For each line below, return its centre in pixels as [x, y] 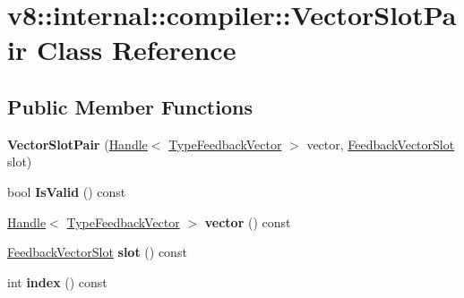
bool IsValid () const [67, 191]
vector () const [248, 221]
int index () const [57, 281]
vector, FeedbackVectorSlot [381, 144]
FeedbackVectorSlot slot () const [97, 252]
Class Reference [136, 50]
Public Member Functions [130, 106]
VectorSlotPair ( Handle [77, 144]
